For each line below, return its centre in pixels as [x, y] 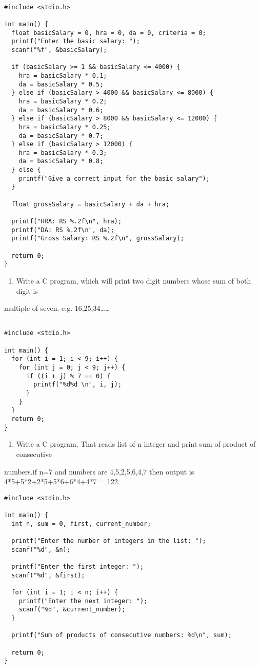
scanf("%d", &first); [48, 575]
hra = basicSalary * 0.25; [65, 127]
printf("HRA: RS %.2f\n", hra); [67, 222]
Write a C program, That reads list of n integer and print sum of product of [136, 444]
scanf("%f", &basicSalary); [59, 50]
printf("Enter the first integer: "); [78, 566]
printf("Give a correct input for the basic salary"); [114, 178]
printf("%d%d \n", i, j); [78, 385]
